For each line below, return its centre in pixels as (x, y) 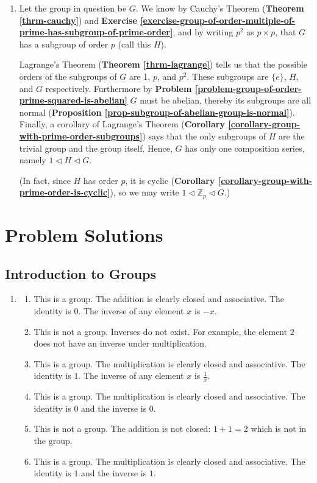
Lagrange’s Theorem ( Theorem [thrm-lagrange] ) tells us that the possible (163, 64)
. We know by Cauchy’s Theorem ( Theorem (220, 8)
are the (291, 136)
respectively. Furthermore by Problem (119, 88)
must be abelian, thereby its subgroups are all (226, 100)
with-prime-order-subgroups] (81, 136)
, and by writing (203, 32)
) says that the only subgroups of (204, 136)
